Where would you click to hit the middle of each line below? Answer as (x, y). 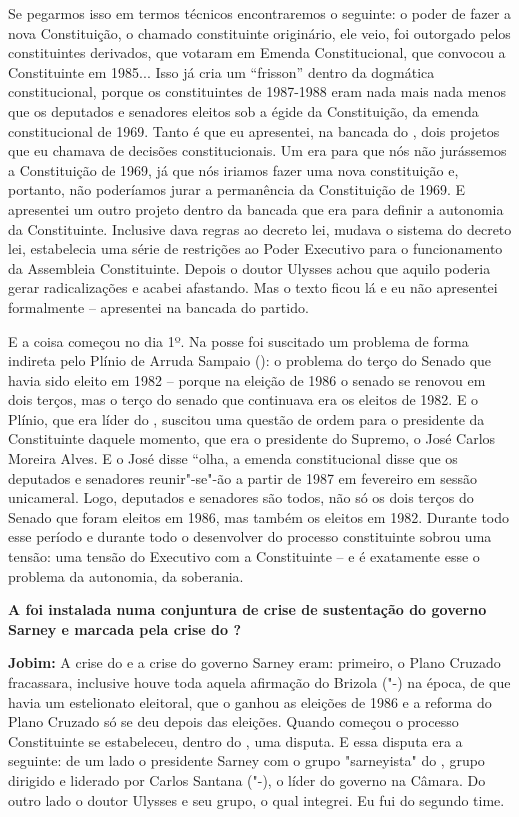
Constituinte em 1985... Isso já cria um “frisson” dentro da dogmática (221, 71)
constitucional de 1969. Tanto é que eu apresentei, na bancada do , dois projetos (254, 130)
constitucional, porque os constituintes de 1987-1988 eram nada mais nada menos (257, 91)
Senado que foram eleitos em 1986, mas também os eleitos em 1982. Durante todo (259, 516)
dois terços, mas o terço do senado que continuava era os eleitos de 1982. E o (243, 399)
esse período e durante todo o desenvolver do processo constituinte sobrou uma (250, 536)
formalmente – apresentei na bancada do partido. (158, 306)
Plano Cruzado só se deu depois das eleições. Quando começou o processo (233, 721)
